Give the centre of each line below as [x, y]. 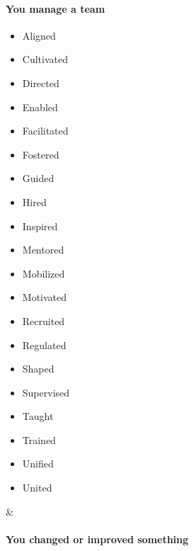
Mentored [43, 250]
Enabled [40, 107]
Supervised [46, 392]
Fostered [41, 154]
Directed [41, 83]
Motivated [45, 297]
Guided [38, 178]
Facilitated [45, 131]
